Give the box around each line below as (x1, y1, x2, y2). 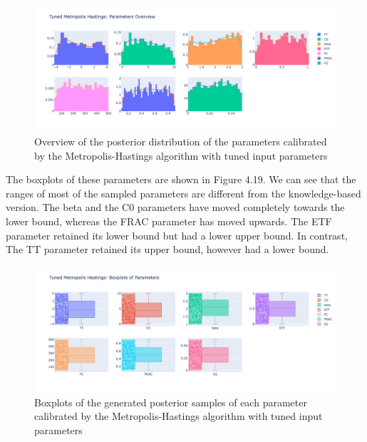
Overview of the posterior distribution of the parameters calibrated (34, 133, 327, 148)
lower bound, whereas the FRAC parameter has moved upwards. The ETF (6, 213, 332, 228)
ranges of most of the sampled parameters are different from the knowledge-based (6, 185, 361, 200)
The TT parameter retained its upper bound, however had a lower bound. (6, 242, 329, 257)
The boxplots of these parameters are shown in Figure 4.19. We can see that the (6, 172, 356, 187)
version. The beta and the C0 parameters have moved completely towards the (6, 200, 345, 215)
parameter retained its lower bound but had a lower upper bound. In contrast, (6, 227, 348, 242)
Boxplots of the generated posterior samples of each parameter (34, 394, 307, 409)
